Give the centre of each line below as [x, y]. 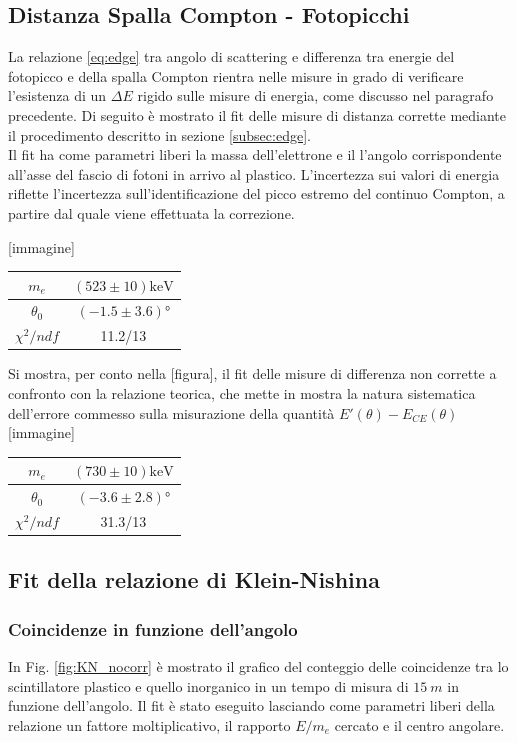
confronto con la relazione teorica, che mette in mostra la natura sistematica [242, 393]
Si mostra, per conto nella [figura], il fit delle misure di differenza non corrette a [252, 373]
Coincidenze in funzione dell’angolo [153, 628]
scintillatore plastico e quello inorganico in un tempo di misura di [208, 685]
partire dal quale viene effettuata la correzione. [151, 212]
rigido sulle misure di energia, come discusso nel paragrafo [315, 95]
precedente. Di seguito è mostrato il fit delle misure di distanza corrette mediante [257, 114]
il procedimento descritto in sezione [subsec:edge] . [159, 134]
